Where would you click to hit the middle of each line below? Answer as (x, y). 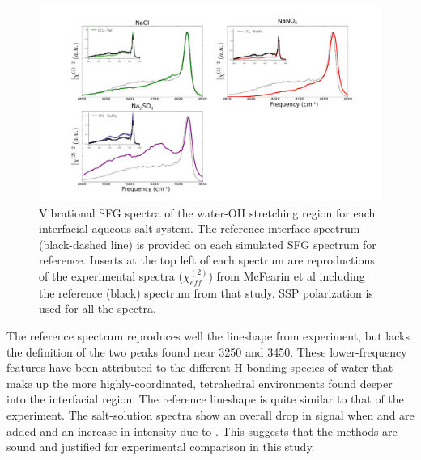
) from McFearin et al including (287, 275)
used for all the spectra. (98, 308)
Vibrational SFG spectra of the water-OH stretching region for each (207, 212)
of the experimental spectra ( (111, 275)
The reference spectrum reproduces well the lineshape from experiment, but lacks (208, 335)
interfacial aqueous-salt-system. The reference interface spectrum (200, 228)
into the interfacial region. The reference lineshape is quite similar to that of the (205, 399)
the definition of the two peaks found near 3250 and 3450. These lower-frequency (207, 351)
